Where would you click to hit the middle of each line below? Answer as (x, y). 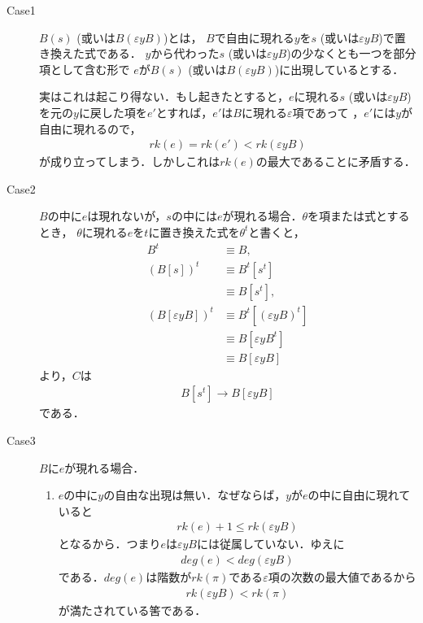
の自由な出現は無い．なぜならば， (195, 495)
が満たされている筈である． (132, 610)
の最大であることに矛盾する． (336, 161)
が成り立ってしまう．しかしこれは (130, 161)
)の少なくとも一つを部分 (351, 53)
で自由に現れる (254, 37)
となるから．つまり (109, 544)
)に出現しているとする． (339, 69)
